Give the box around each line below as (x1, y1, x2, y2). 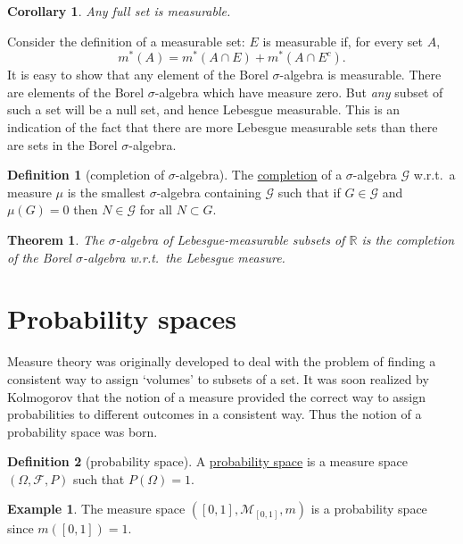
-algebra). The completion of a (175, 165, 343, 184)
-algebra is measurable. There (279, 65, 442, 84)
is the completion (361, 230, 455, 249)
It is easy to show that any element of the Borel (7, 65, 269, 84)
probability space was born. (7, 422, 158, 440)
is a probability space (310, 499, 427, 518)
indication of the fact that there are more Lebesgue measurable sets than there (7, 118, 438, 137)
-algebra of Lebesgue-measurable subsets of (115, 230, 345, 249)
